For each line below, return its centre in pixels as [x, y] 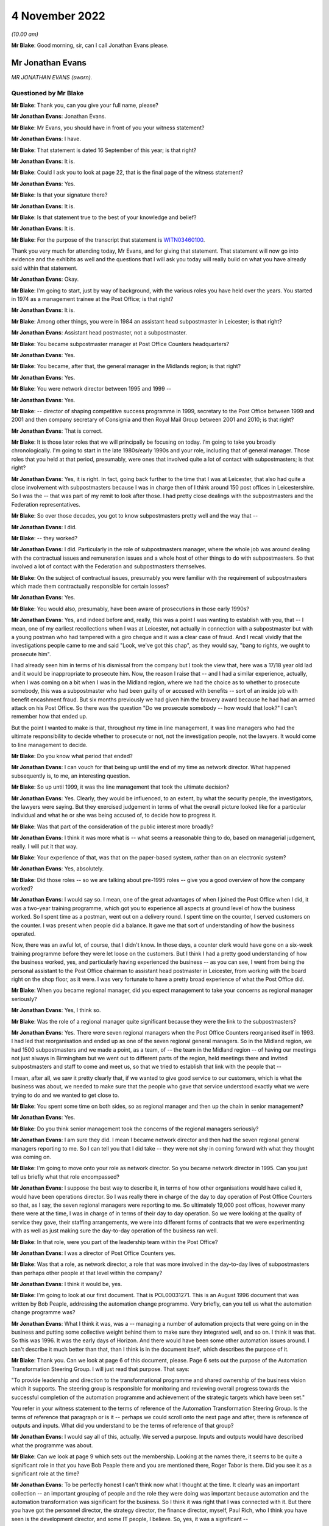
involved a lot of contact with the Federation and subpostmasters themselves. [109, 566]
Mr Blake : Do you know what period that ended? [72, 756]
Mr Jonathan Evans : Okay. [45, 279]
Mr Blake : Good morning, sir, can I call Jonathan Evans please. [90, 45]
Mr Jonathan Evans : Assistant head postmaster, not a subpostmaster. [99, 333]
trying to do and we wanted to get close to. [65, 1095]
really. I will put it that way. [44, 846]
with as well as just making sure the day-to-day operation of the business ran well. [115, 1231]
